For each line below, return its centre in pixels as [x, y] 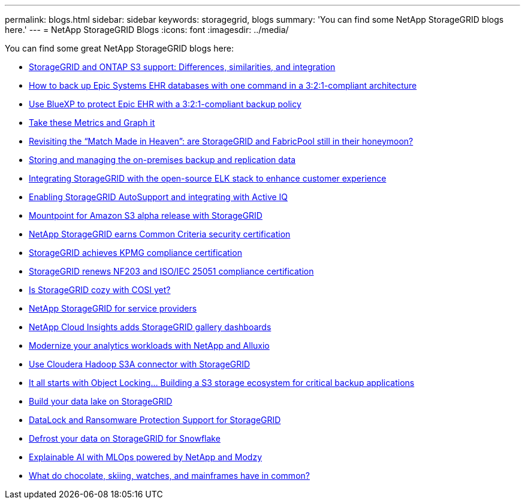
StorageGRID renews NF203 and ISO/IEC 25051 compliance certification [171, 271]
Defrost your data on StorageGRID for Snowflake [125, 438]
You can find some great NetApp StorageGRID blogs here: [119, 48]
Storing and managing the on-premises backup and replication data [162, 160]
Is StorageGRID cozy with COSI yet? [100, 290]
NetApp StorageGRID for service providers [113, 308]
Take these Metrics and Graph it [92, 123]
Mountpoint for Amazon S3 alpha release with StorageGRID [146, 215]
